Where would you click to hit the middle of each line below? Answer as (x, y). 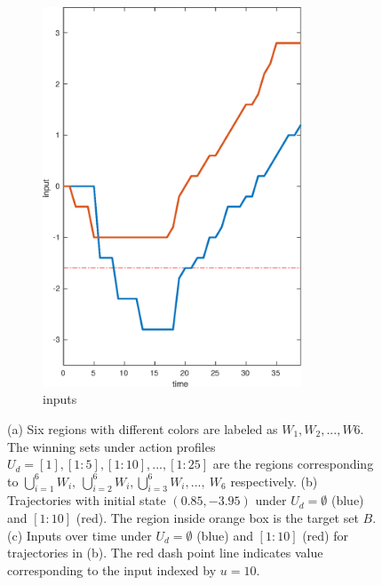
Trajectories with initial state (87, 500)
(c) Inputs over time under (80, 535)
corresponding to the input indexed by (112, 569)
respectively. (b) (274, 481)
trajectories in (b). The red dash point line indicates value (165, 553)
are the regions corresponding (293, 464)
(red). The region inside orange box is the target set (217, 518)
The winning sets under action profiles (111, 446)
